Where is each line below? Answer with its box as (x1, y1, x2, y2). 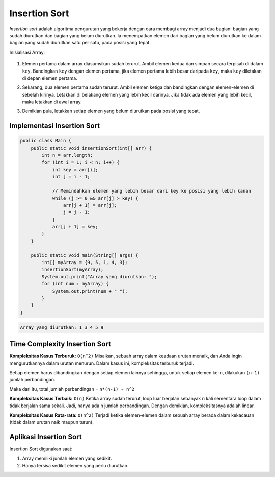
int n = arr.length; (41, 152, 93, 158)
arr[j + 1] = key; (52, 224, 99, 230)
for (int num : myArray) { (41, 281, 109, 287)
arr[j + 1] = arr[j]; (63, 202, 117, 208)
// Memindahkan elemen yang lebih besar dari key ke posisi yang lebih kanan (52, 188, 252, 194)
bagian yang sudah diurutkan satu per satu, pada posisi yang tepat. (9, 40, 151, 46)
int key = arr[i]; (52, 166, 99, 173)
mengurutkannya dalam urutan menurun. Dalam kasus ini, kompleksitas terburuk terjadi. (9, 360, 195, 366)
